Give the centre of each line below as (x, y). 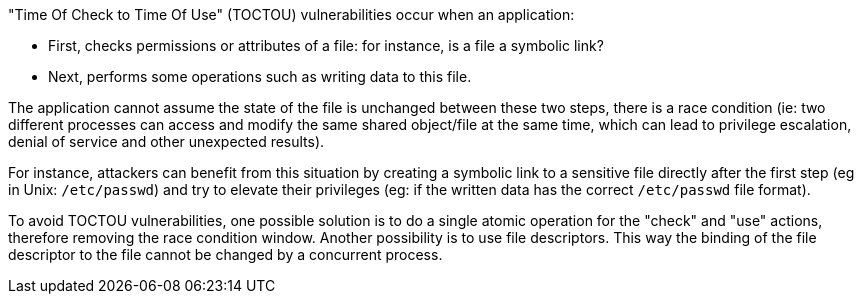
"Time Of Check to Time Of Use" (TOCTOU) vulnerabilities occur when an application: (291, 14)
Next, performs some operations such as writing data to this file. (260, 76)
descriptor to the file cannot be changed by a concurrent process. (225, 254)
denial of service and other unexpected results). (166, 141)
